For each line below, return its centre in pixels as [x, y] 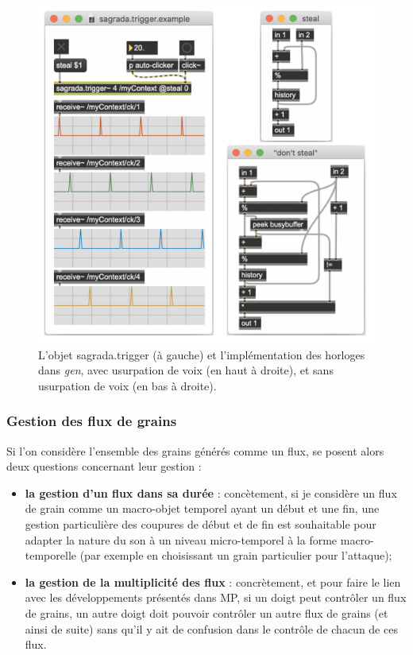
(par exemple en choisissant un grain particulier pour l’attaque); [236, 555]
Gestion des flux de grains [92, 421]
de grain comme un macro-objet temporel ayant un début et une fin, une [202, 508]
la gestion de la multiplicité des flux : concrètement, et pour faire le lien [213, 581]
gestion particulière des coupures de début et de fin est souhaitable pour [201, 523]
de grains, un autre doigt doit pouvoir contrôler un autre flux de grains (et [206, 612]
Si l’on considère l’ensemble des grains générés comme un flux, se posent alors [195, 450]
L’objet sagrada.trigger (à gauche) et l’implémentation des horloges [202, 354]
